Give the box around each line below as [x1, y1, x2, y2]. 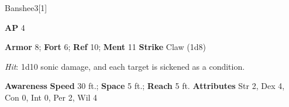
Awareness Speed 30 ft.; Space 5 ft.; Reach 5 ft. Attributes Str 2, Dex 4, [5, 80, 285, 92]
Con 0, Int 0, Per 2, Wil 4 [5, 91, 98, 103]
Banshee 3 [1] [5, 2, 47, 13]
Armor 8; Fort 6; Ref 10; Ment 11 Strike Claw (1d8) [5, 41, 206, 53]
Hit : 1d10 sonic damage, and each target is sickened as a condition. [5, 60, 245, 72]
